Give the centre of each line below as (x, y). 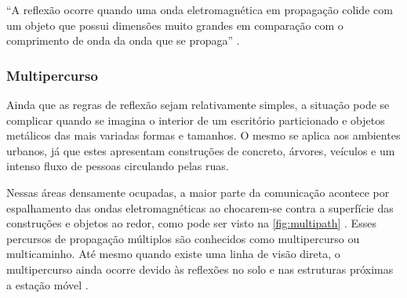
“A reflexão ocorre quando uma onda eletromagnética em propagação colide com (200, 9)
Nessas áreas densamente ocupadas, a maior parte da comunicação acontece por (198, 192)
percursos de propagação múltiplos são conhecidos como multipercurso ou (183, 238)
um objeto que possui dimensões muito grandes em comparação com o (175, 25)
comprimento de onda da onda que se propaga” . (123, 40)
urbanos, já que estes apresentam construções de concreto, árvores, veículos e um (201, 150)
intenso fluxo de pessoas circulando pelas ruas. (118, 166)
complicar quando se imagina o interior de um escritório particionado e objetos (196, 120)
